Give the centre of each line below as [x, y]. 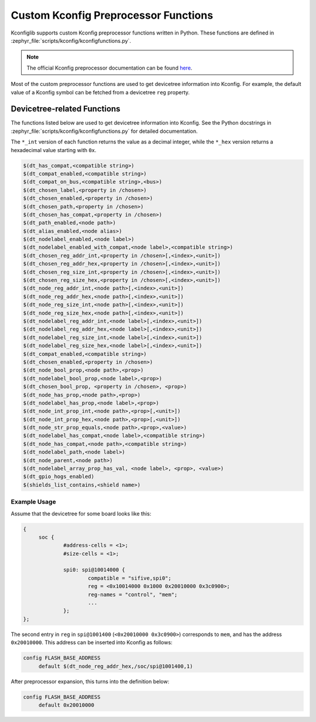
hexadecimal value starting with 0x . [54, 150]
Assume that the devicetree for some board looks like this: [81, 513]
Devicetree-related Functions [66, 109]
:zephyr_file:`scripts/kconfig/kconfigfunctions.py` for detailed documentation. [104, 131]
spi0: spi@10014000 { [94, 570]
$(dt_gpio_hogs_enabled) [59, 477]
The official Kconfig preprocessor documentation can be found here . [109, 68]
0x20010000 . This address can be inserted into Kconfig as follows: [92, 642]
